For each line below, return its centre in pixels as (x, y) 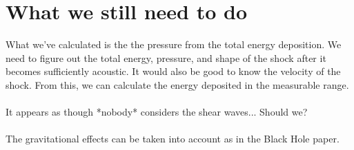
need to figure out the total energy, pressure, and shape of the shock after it (166, 57)
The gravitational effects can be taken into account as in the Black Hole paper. (173, 139)
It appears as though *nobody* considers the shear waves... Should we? (157, 112)
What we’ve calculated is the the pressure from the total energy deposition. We (174, 44)
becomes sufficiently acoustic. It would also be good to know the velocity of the (173, 71)
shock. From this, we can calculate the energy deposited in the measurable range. (177, 84)
